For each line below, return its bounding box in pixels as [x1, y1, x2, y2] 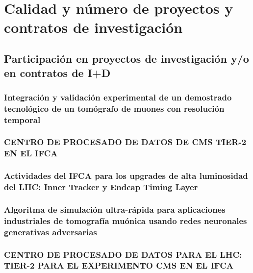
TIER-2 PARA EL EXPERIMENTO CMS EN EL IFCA [4, 259, 233, 272]
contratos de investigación [4, 17, 183, 37]
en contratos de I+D [4, 65, 111, 80]
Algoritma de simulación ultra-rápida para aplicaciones [4, 203, 226, 215]
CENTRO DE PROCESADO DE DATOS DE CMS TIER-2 [4, 136, 247, 148]
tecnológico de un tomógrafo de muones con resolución [4, 102, 225, 114]
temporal [4, 113, 41, 125]
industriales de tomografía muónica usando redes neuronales [4, 214, 247, 226]
